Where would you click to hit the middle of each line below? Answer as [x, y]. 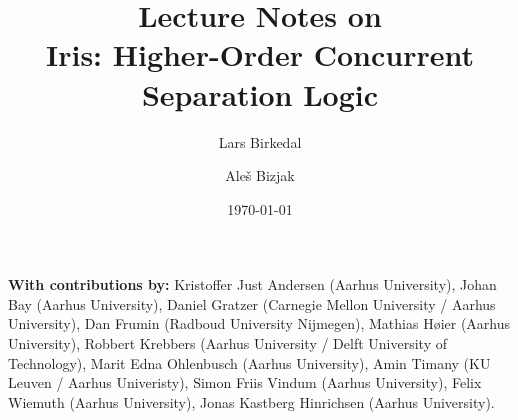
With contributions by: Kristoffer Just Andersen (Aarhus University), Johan [252, 284]
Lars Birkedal [260, 141]
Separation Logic [260, 93]
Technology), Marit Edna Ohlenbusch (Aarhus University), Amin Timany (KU [249, 362]
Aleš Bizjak [260, 175]
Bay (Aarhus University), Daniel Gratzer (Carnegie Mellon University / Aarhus [252, 303]
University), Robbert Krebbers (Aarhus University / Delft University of [227, 343]
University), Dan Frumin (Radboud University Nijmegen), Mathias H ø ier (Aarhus [259, 323]
